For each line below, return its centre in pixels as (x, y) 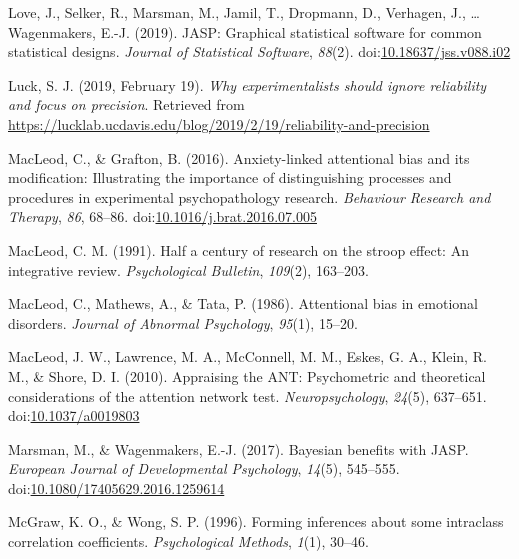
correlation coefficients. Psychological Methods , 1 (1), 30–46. (189, 541)
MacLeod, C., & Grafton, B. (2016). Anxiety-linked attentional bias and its (239, 157)
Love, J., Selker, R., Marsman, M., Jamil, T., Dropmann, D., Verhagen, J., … (244, 12)
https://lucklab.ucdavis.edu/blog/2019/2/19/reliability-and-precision (219, 123)
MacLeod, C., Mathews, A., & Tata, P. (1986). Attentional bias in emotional (243, 303)
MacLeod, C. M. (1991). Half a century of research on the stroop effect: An (238, 249)
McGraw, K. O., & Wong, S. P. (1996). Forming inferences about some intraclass (256, 521)
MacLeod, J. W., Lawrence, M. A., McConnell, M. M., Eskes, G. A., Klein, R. (247, 356)
